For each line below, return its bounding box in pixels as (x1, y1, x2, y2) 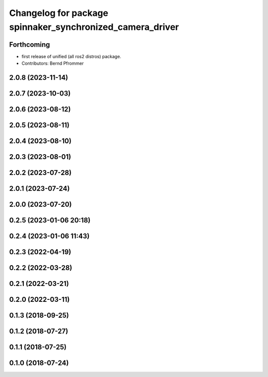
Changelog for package (9, 7, 109, 18)
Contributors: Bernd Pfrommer (21, 60, 84, 67)
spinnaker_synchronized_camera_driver (9, 21, 179, 32)
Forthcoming (9, 40, 50, 49)
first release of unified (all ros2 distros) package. (21, 53, 122, 59)
